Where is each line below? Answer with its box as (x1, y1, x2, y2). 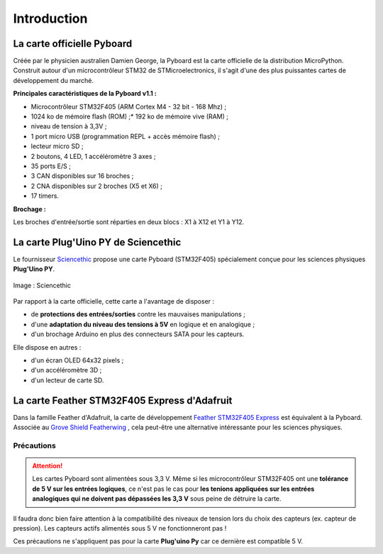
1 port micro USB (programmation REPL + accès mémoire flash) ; (30, 132, 220, 140)
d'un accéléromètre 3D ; (30, 366, 102, 375)
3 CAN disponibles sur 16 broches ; (30, 172, 134, 180)
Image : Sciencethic (13, 281, 71, 289)
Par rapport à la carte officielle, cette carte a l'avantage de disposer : (13, 297, 215, 305)
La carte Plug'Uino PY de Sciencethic (13, 236, 182, 248)
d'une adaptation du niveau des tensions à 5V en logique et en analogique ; (30, 320, 255, 328)
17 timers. (30, 192, 60, 200)
